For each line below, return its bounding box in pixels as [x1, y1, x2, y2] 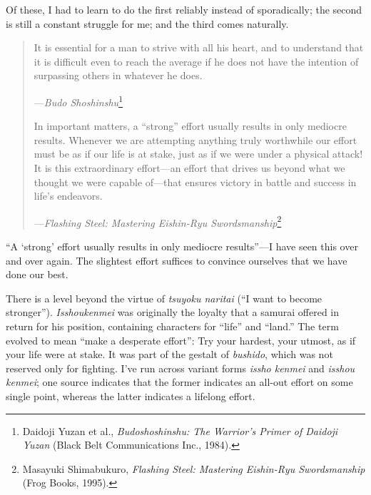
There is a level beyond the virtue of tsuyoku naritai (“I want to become [6, 290, 322, 305]
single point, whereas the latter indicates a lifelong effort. [6, 388, 255, 403]
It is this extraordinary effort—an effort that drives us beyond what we [34, 160, 345, 175]
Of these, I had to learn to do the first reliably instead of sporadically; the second [6, 2, 362, 16]
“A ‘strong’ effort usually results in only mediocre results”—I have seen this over [6, 239, 358, 254]
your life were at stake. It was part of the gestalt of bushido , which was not [6, 347, 333, 362]
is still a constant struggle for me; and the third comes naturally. [6, 16, 289, 31]
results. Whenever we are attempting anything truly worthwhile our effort [34, 132, 357, 147]
